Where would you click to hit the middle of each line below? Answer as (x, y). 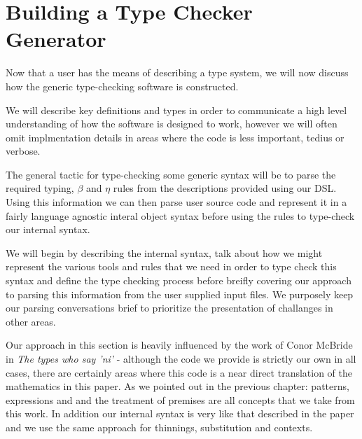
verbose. (23, 151)
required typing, (40, 188)
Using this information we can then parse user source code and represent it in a (176, 202)
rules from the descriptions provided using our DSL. (225, 188)
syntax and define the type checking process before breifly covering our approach (179, 280)
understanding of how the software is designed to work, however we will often (172, 124)
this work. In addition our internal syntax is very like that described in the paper (180, 413)
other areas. (31, 321)
